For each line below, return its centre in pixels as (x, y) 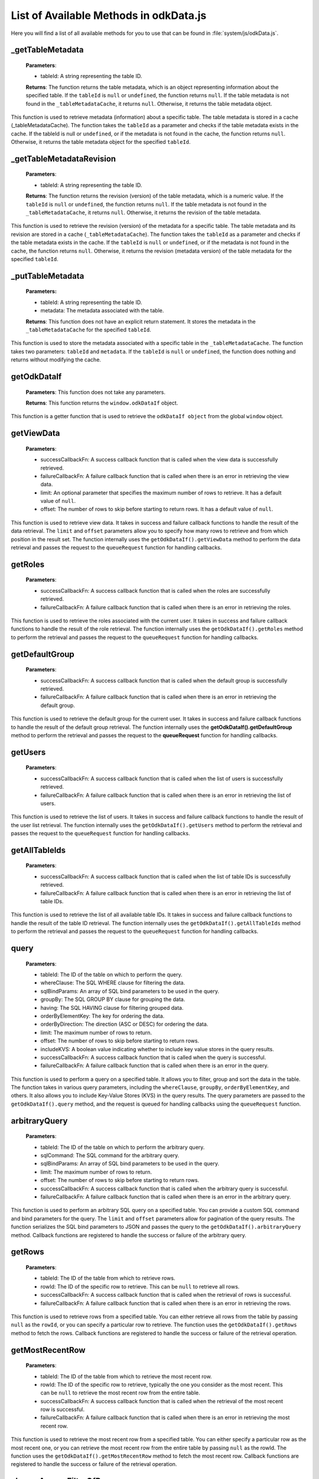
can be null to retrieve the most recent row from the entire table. (120, 1393)
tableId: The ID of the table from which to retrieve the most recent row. (126, 1376)
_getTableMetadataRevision (64, 159)
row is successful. (63, 1409)
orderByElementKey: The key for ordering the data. (102, 1016)
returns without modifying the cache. (56, 360)
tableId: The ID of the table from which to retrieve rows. (108, 1278)
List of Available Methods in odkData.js (109, 15)
